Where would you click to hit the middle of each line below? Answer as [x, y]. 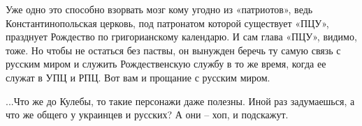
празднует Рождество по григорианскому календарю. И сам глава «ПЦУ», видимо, [181, 37]
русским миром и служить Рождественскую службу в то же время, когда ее [166, 64]
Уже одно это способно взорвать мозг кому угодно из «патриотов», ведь [159, 9]
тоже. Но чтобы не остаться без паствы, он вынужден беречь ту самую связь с [173, 50]
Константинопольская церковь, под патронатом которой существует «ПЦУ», [167, 23]
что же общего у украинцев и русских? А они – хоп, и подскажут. [147, 115]
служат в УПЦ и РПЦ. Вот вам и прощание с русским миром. [138, 77]
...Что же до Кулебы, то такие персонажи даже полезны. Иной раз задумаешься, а [180, 101]
